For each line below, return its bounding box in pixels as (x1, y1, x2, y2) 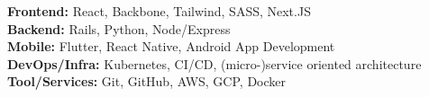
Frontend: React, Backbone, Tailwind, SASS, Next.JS (7, 2, 311, 20)
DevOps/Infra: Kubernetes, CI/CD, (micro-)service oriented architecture (7, 54, 422, 73)
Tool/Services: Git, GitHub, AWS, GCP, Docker (7, 72, 287, 91)
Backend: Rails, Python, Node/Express (7, 19, 231, 38)
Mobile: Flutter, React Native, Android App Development (7, 37, 335, 56)
